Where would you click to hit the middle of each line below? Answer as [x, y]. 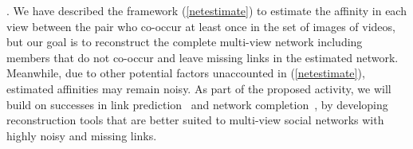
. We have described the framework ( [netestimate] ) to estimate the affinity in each [206, 10]
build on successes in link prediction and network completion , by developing [197, 104]
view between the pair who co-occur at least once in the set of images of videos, [201, 26]
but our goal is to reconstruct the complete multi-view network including [185, 42]
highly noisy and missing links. [82, 135]
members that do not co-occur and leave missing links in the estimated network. [203, 57]
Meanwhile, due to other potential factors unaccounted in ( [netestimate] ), [186, 73]
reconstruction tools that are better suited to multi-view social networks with [195, 120]
